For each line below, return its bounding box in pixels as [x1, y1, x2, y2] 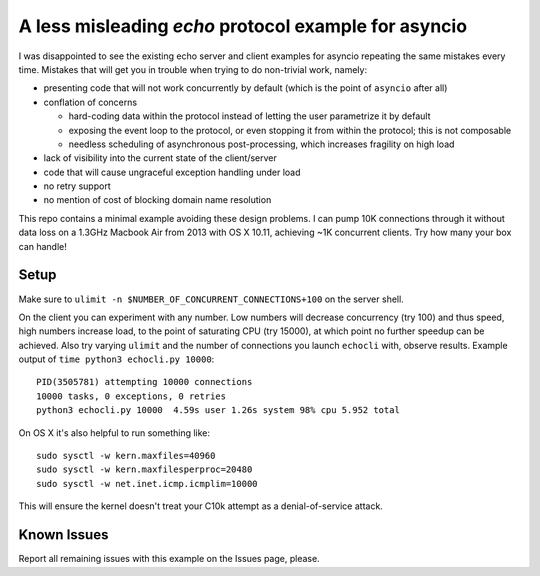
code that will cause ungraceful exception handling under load [43, 166, 301, 178]
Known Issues [18, 526, 109, 544]
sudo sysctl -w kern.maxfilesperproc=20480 [36, 464, 253, 475]
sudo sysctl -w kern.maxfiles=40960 [36, 450, 216, 462]
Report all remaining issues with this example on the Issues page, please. [18, 553, 320, 565]
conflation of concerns [43, 96, 138, 108]
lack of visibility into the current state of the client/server [43, 152, 277, 164]
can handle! [18, 240, 67, 252]
